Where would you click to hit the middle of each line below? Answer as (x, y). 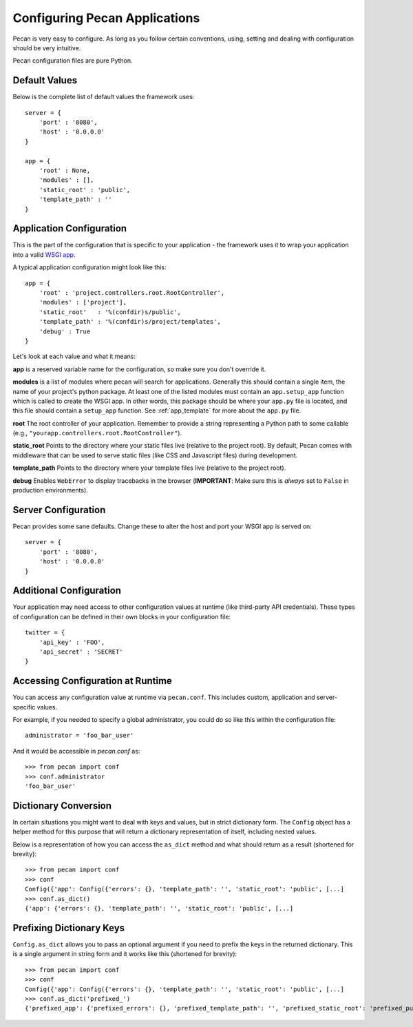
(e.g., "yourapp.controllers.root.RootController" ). (97, 433)
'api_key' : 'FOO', (72, 642)
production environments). (51, 490)
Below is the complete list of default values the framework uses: (104, 97)
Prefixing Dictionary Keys (69, 927)
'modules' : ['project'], (83, 302)
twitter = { (45, 633)
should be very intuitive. (47, 48)
